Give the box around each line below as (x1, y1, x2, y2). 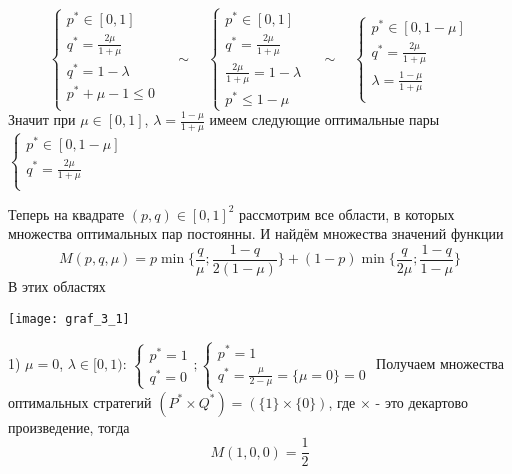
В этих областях (8, 275, 106, 296)
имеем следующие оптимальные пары (209, 109, 440, 130)
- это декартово (375, 391, 468, 412)
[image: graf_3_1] (8, 311, 130, 326)
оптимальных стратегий (8, 391, 152, 412)
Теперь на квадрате (8, 203, 125, 224)
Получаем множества (376, 353, 504, 374)
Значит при (8, 109, 76, 130)
